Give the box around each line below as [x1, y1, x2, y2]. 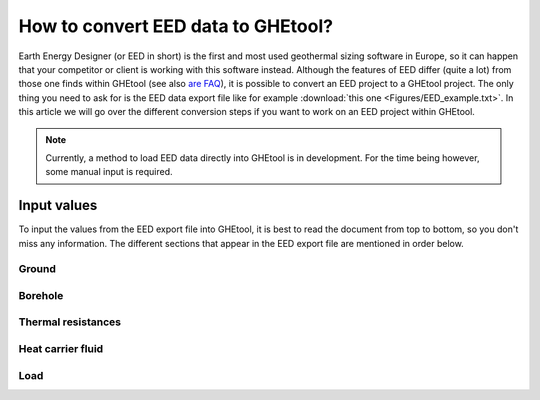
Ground [18, 262, 57, 276]
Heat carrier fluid [18, 342, 104, 356]
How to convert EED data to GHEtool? [18, 15, 334, 37]
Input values [18, 197, 98, 214]
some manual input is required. [45, 166, 174, 178]
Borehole [18, 288, 64, 302]
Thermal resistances [18, 315, 122, 329]
